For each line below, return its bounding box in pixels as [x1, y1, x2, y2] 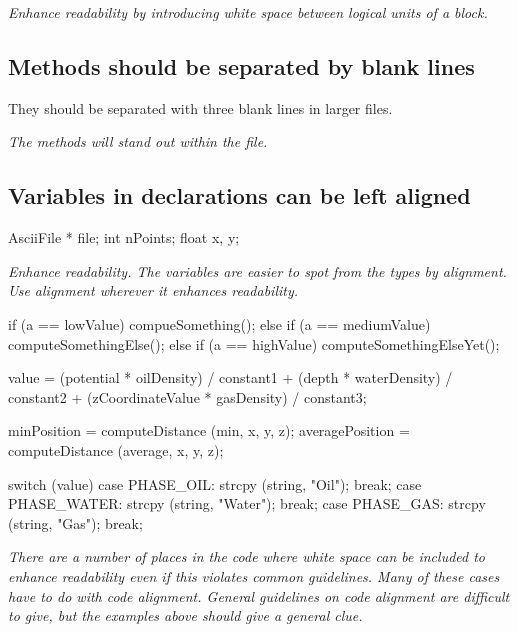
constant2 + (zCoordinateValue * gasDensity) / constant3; [8, 386, 367, 407]
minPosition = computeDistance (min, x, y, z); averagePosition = [8, 420, 410, 441]
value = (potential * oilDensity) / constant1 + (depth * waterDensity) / [8, 367, 453, 388]
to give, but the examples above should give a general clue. [8, 605, 363, 626]
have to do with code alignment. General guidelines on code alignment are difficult [8, 585, 510, 606]
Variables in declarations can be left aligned [8, 180, 471, 211]
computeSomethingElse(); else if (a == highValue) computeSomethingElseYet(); [8, 333, 500, 354]
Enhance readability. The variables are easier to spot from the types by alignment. [8, 260, 507, 281]
